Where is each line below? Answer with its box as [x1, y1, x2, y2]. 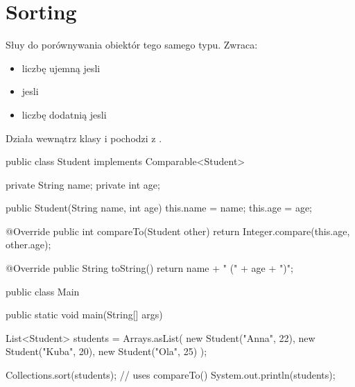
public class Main [6, 284, 80, 298]
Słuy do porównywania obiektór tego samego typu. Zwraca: [6, 37, 258, 52]
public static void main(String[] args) [6, 307, 163, 322]
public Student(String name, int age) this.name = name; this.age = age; [6, 200, 313, 215]
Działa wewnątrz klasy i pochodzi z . [6, 130, 162, 145]
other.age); [6, 237, 51, 252]
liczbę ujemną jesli [21, 60, 101, 75]
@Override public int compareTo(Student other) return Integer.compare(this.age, [6, 223, 350, 238]
